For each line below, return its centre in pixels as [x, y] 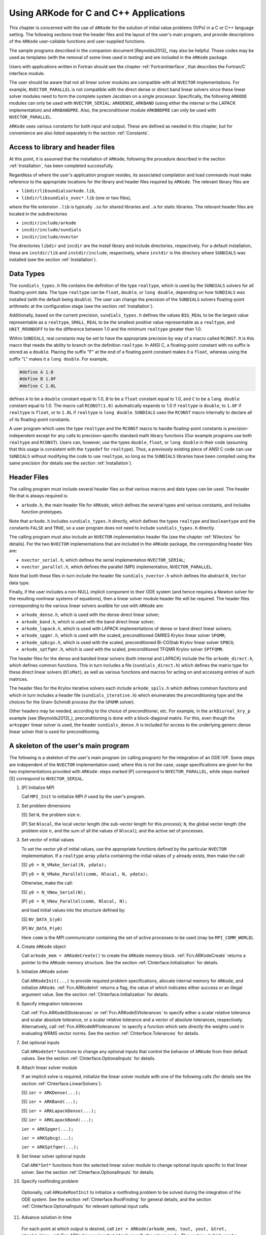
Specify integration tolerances [52, 1003]
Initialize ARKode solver [45, 972]
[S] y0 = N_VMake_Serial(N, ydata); [64, 865]
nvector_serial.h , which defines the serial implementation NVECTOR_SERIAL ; [103, 560]
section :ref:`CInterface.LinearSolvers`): [62, 1083]
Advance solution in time [47, 1217]
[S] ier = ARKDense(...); [51, 1093]
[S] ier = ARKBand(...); [50, 1102]
